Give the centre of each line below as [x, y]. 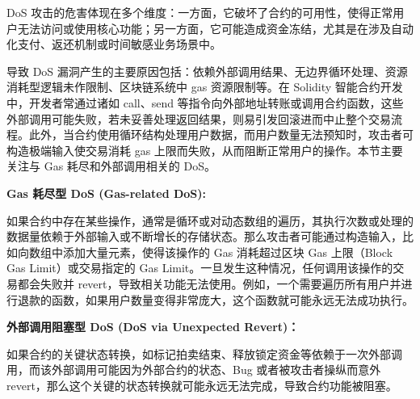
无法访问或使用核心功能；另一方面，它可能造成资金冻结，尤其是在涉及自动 [215, 28]
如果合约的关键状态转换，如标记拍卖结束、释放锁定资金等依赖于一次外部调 [204, 353]
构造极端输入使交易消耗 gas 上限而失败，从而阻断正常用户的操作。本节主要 [205, 150]
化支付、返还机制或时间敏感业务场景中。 [114, 44]
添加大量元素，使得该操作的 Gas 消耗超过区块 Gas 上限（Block [228, 252]
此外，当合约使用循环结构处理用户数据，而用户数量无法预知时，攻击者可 [221, 134]
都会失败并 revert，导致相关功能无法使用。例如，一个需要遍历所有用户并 [209, 283]
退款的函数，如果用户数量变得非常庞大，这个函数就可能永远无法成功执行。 [215, 299]
